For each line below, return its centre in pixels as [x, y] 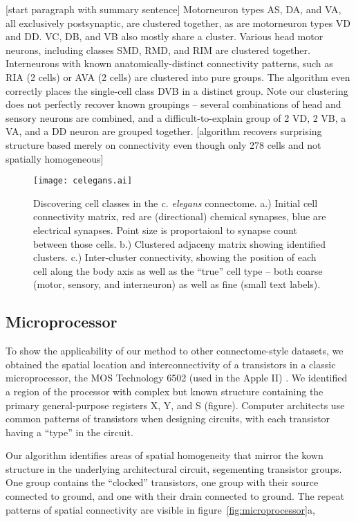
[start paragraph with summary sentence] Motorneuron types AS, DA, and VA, [174, 9]
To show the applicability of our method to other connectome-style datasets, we [175, 351]
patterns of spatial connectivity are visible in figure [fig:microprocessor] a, [160, 509]
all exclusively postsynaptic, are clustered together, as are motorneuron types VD [178, 22]
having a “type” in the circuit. [69, 432]
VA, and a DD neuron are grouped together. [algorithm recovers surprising [164, 131]
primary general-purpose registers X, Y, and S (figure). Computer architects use [175, 405]
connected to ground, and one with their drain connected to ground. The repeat [175, 496]
